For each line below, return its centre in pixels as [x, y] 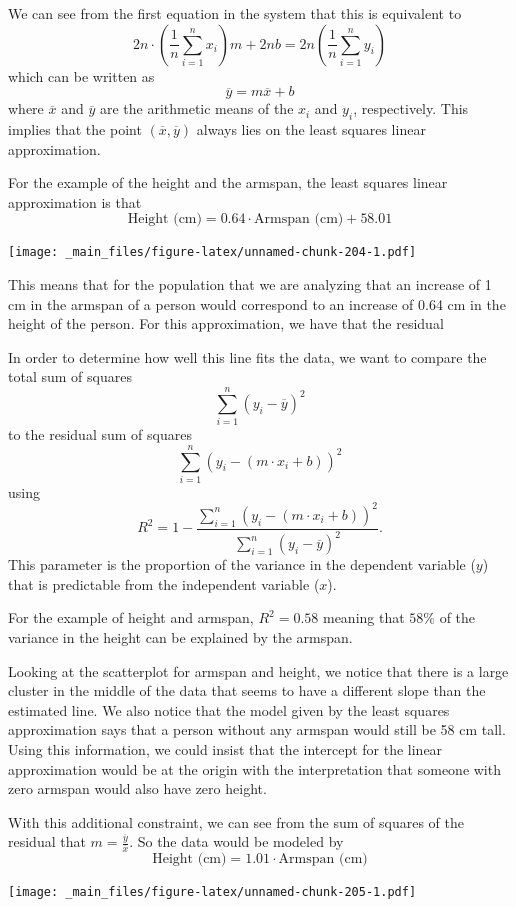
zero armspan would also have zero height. [137, 788]
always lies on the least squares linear [311, 128]
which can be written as [81, 75]
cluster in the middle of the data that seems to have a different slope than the [247, 690]
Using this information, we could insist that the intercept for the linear [225, 749]
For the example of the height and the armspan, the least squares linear [228, 182]
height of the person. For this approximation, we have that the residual [226, 323]
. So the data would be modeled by [236, 841]
